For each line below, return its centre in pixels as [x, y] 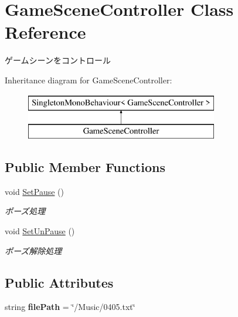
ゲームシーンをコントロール [58, 60]
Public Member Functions [85, 167]
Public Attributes [59, 282]
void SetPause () [35, 191]
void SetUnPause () [40, 231]
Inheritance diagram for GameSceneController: [89, 80]
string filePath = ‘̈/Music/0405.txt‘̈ [70, 307]
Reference [45, 32]
